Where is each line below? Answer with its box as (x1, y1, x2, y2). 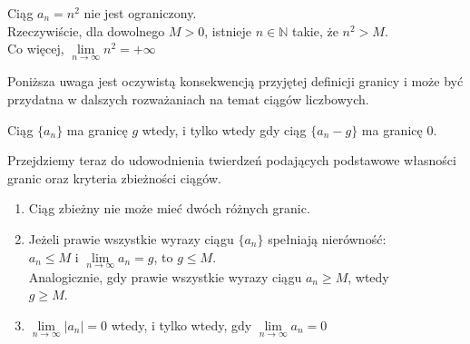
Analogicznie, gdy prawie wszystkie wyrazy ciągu (28, 267, 302, 286)
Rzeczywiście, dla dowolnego (7, 21, 165, 40)
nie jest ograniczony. (83, 4, 197, 22)
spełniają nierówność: (268, 229, 387, 248)
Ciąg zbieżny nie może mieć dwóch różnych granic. (28, 199, 310, 218)
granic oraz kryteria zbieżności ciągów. (7, 168, 221, 187)
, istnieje (204, 21, 252, 40)
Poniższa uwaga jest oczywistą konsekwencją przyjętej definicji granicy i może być (7, 72, 464, 91)
